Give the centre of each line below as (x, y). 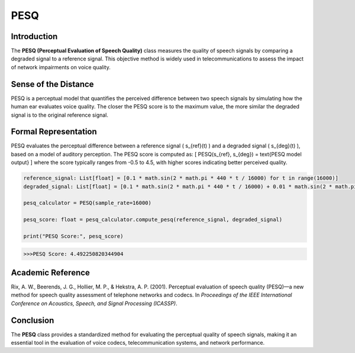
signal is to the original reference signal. (60, 115)
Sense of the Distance (52, 84)
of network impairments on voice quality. (61, 67)
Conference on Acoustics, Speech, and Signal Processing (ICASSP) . (94, 303)
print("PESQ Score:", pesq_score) (73, 236)
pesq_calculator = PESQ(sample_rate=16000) (88, 203)
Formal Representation (54, 132)
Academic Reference (50, 272)
